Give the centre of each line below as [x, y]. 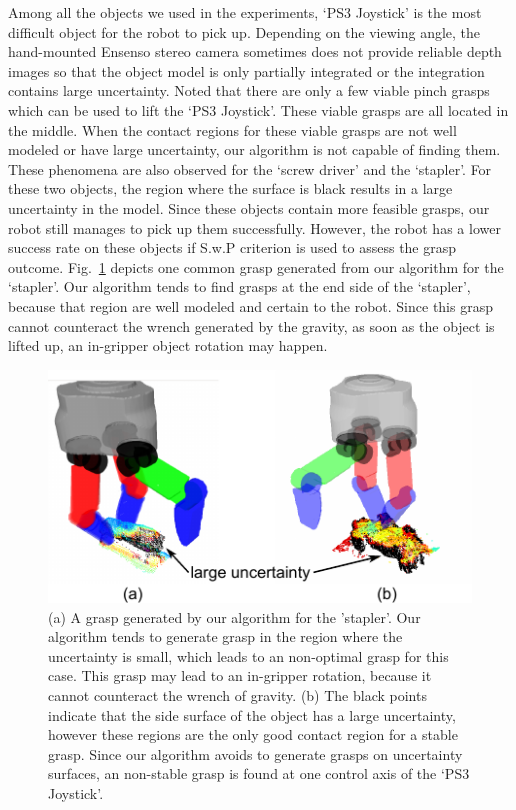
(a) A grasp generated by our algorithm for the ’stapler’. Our [234, 616]
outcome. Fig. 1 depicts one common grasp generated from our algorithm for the [256, 266]
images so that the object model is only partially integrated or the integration [246, 70]
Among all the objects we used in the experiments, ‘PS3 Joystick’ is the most [245, 12]
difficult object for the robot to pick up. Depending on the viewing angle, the [244, 31]
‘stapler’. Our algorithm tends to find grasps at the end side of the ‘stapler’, [239, 286]
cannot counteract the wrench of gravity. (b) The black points [237, 695]
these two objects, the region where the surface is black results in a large [230, 188]
